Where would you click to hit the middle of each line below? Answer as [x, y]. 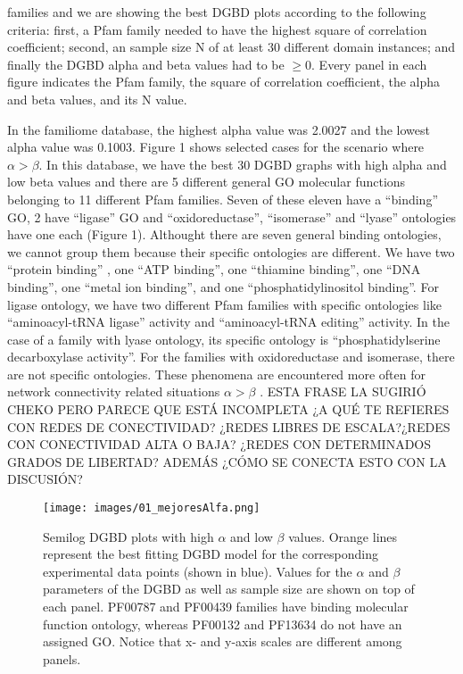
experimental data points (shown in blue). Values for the [198, 571]
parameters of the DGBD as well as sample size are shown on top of [229, 589]
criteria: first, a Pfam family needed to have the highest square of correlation [217, 29]
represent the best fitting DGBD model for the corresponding [211, 554]
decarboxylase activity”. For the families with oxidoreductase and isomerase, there [231, 357]
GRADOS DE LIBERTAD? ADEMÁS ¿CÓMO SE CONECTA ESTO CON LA [227, 461]
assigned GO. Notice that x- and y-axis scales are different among [223, 641]
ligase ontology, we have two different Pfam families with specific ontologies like [224, 304]
